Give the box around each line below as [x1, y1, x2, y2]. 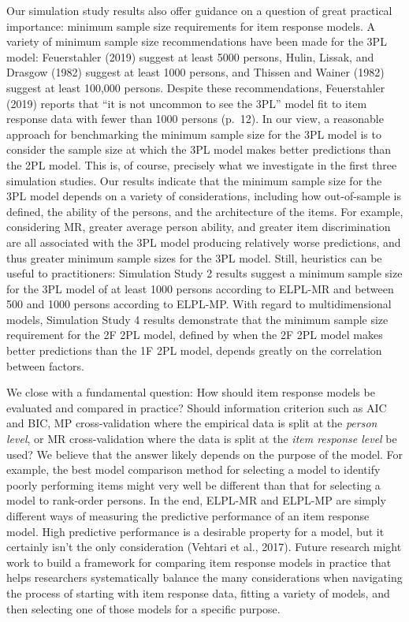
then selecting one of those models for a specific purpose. [6, 600, 281, 616]
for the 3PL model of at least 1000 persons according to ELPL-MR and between [6, 280, 394, 296]
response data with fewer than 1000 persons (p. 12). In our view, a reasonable [6, 110, 384, 127]
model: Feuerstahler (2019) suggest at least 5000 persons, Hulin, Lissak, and [6, 48, 374, 65]
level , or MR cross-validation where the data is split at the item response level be [6, 430, 397, 447]
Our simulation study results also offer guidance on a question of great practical [6, 2, 392, 18]
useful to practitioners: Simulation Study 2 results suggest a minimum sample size [6, 265, 403, 281]
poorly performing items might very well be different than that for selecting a [6, 476, 381, 493]
